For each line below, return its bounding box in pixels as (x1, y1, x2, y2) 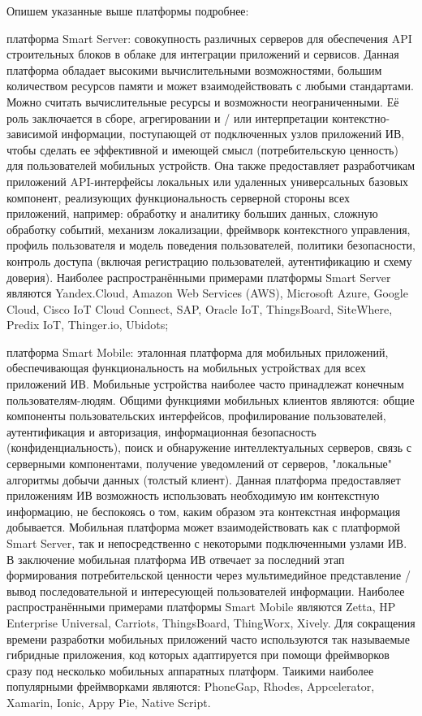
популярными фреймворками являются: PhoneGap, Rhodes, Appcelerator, (6, 678, 375, 695)
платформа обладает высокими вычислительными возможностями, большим (6, 61, 382, 78)
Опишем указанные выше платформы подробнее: (6, 2, 249, 19)
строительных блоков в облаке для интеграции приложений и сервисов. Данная (6, 46, 399, 63)
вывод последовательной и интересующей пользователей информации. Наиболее (6, 582, 405, 599)
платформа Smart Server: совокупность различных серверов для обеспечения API (6, 29, 412, 46)
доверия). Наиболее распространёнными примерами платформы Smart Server (6, 268, 391, 285)
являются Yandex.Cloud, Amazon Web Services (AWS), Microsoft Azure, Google (6, 284, 408, 302)
